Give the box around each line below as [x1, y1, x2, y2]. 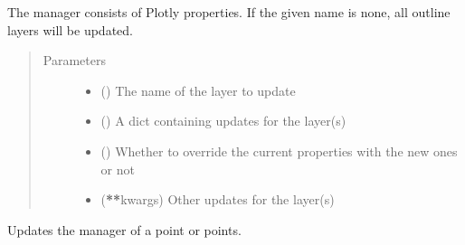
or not [100, 159, 135, 178]
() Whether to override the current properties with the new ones [100, 141, 458, 160]
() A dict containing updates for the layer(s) [100, 111, 346, 130]
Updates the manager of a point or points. [7, 220, 242, 239]
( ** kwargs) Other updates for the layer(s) [100, 190, 335, 209]
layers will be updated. [7, 20, 133, 39]
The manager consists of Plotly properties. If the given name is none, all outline [7, 3, 451, 21]
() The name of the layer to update [100, 80, 296, 99]
